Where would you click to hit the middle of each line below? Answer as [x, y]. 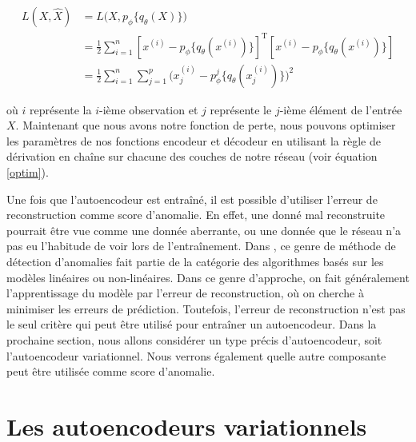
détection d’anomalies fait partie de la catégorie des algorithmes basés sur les [195, 261]
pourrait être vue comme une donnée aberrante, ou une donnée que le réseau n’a [204, 230]
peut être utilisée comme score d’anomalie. [111, 371]
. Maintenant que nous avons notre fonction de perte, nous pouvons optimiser [206, 125]
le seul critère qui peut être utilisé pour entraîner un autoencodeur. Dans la [192, 324]
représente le [241, 109]
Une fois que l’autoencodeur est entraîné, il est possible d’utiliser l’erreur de [192, 199]
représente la [60, 109]
